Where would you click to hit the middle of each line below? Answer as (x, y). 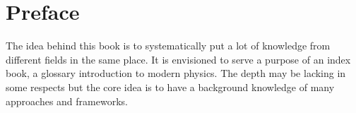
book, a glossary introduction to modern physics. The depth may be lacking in (176, 73)
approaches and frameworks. (67, 101)
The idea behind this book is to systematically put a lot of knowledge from (168, 46)
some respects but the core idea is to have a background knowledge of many (170, 87)
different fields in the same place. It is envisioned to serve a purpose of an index (178, 59)
